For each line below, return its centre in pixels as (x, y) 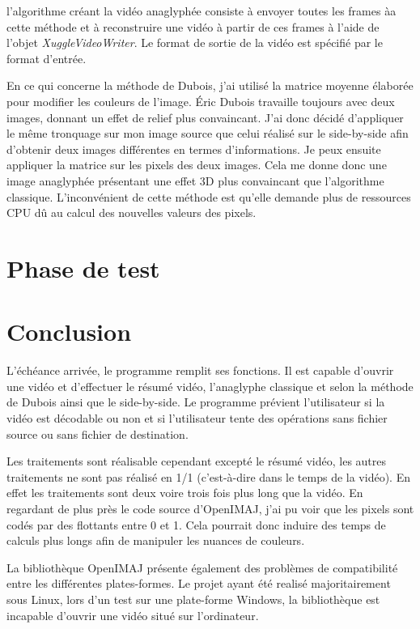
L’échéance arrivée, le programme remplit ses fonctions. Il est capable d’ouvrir (200, 370)
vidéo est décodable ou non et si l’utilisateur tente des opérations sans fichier (197, 418)
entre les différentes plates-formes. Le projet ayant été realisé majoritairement (199, 583)
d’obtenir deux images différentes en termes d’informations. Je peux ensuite (194, 149)
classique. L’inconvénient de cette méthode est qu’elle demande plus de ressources (209, 196)
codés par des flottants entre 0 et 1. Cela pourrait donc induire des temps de (196, 524)
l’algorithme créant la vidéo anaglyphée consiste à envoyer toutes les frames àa (202, 11)
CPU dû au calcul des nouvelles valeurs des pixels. (132, 212)
